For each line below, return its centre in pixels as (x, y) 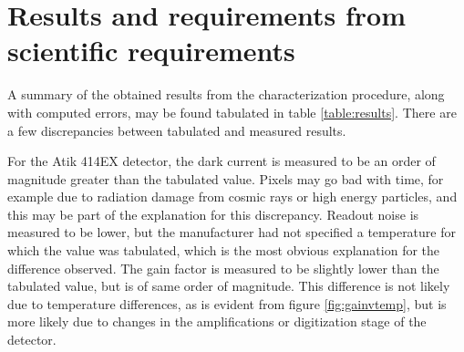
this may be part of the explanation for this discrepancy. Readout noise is (213, 214)
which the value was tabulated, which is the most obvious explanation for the (224, 250)
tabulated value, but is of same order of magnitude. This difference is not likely (229, 286)
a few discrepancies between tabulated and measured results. (177, 130)
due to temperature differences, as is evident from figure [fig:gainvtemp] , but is (227, 303)
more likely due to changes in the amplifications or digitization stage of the (217, 321)
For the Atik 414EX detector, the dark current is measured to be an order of (222, 161)
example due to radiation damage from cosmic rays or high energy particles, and (232, 197)
